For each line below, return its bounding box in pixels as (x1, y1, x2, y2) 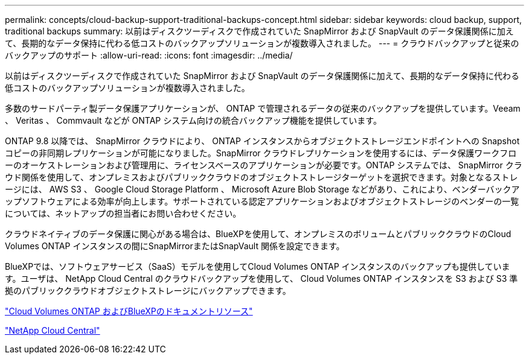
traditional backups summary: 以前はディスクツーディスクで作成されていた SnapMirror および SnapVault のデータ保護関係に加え (5, 26, 514, 36)
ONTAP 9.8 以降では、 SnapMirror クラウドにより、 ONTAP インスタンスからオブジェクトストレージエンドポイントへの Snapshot (5, 136, 520, 146)
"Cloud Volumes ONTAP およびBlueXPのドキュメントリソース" (5, 306, 253, 316)
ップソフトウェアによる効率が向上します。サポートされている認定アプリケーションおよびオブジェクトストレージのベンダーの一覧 (5, 196, 519, 206)
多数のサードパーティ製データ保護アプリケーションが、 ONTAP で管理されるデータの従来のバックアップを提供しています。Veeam (5, 103, 521, 113)
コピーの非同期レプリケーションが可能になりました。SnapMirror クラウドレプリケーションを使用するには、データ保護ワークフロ (5, 148, 517, 158)
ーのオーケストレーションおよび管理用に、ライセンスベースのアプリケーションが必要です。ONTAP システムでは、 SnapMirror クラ (5, 160, 522, 170)
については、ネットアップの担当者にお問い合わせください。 (5, 208, 242, 218)
